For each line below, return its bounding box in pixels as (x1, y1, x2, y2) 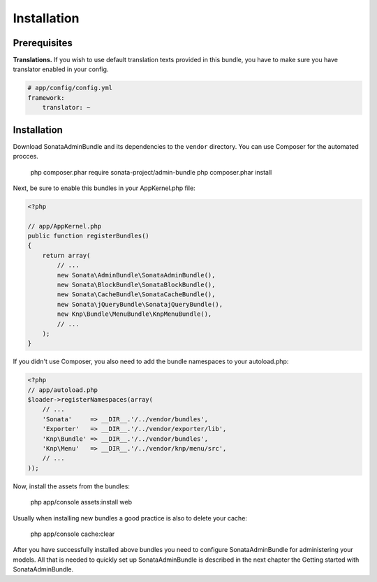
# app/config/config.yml (27, 84, 113, 92)
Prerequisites (13, 37, 73, 49)
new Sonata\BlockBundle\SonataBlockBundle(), (57, 281, 216, 289)
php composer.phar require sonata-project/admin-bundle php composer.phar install (30, 168, 272, 176)
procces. (13, 152, 38, 161)
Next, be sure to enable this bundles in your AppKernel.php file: (13, 184, 195, 192)
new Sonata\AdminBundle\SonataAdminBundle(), (57, 271, 216, 279)
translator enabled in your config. (13, 65, 109, 73)
